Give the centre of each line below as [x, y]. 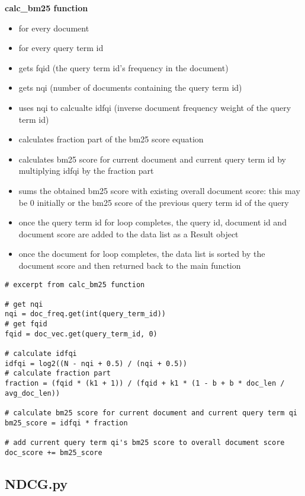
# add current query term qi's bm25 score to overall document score [145, 443]
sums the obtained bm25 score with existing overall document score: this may [159, 190]
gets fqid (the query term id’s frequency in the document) [123, 67]
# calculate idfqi [41, 354]
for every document [54, 28]
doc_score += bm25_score [54, 452]
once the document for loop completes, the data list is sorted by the [142, 254]
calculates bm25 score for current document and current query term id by [152, 159]
